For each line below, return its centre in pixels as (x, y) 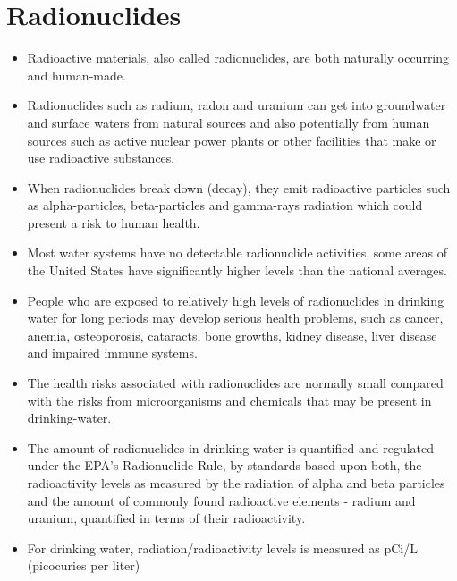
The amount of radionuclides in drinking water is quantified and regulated (230, 447)
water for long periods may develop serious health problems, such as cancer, (235, 318)
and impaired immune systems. (112, 353)
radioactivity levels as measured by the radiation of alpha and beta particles (236, 483)
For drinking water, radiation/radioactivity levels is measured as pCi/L (222, 547)
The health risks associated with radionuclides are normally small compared (235, 383)
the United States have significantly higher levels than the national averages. (237, 270)
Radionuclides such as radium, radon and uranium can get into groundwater (237, 105)
